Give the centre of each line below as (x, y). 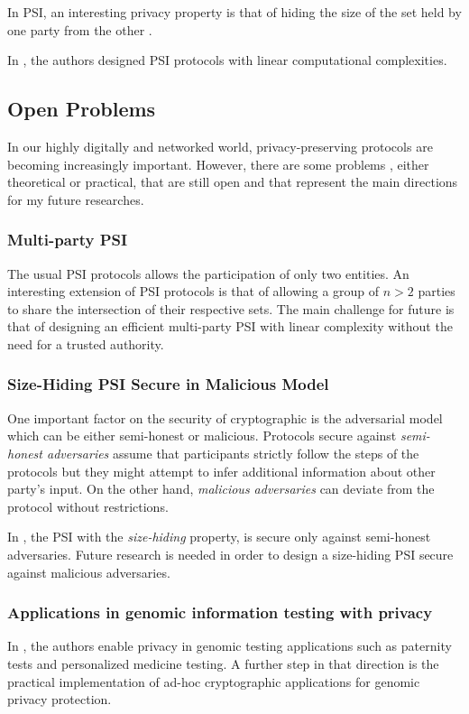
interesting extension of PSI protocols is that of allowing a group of (193, 291)
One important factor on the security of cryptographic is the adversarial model (225, 417)
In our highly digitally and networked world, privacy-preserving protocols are (220, 146)
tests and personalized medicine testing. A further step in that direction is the (223, 663)
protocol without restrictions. (88, 506)
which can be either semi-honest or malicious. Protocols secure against (202, 436)
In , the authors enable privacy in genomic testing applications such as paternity (230, 646)
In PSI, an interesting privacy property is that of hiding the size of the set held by (234, 12)
